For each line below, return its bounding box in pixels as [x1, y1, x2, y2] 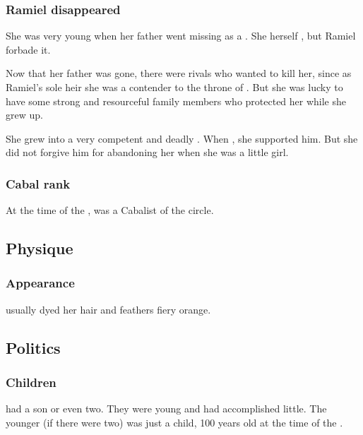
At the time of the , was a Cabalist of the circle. [6, 203, 214, 218]
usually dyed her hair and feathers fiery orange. [6, 302, 211, 316]
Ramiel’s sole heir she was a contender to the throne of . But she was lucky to [6, 80, 343, 94]
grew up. [6, 107, 43, 122]
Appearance [6, 274, 75, 292]
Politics [6, 336, 61, 358]
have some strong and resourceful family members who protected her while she [6, 93, 347, 108]
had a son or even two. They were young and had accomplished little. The [6, 401, 327, 416]
